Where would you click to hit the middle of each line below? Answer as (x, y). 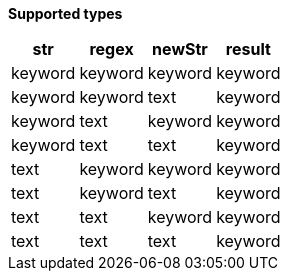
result (248, 49)
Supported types (65, 13)
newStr (180, 49)
